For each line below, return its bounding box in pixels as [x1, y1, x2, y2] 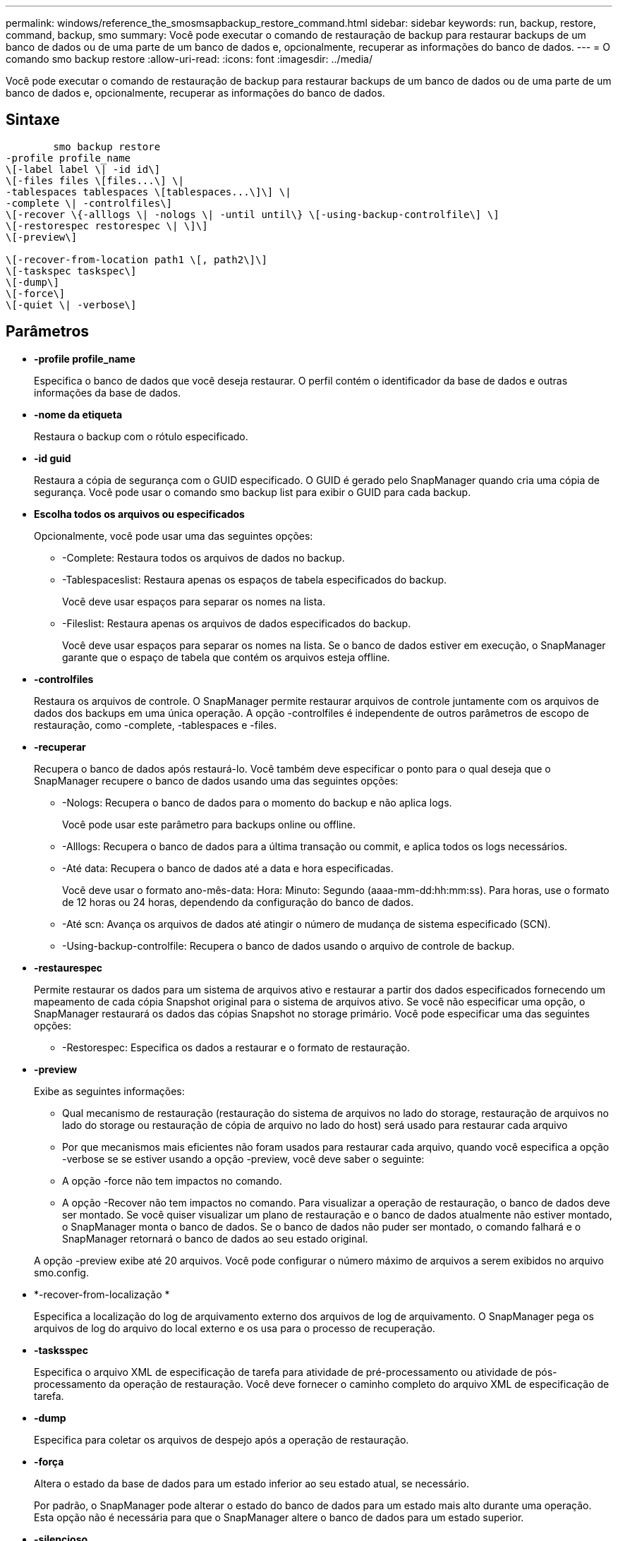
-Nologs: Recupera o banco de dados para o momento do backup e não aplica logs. [62, 796, 452, 809]
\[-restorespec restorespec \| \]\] [6, 219, 208, 231]
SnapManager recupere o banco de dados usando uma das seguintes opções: [34, 774, 399, 787]
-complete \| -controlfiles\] [6, 197, 173, 209]
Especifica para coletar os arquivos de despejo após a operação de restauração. [34, 1433, 409, 1446]
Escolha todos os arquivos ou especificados [34, 507, 245, 520]
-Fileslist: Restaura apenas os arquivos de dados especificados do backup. [62, 617, 411, 629]
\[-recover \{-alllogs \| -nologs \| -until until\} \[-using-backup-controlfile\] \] [6, 208, 499, 220]
